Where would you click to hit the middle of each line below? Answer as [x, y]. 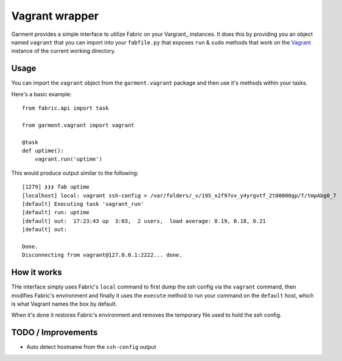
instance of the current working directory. [63, 51]
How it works [37, 272]
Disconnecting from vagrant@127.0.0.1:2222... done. [102, 255]
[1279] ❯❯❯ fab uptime [56, 187]
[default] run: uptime [56, 212]
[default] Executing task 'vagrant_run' [83, 204]
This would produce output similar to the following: [75, 173]
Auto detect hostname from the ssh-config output [91, 347]
